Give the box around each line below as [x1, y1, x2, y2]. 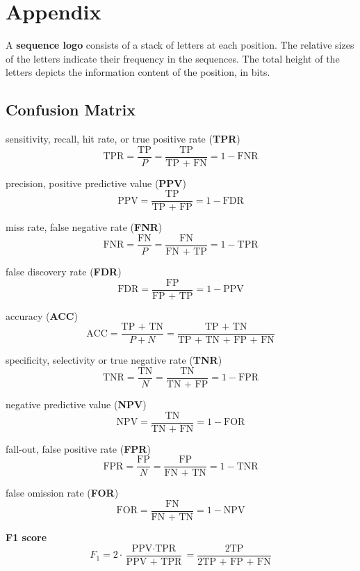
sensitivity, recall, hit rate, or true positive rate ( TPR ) [6, 131, 240, 146]
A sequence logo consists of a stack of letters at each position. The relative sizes [6, 38, 354, 52]
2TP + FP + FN [197, 556, 271, 567]
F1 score [6, 530, 47, 545]
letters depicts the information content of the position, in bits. [6, 65, 270, 79]
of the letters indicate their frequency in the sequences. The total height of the [6, 51, 340, 65]
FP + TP [152, 291, 193, 301]
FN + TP [165, 247, 207, 257]
